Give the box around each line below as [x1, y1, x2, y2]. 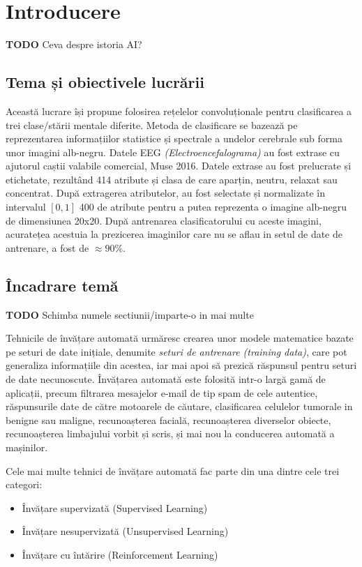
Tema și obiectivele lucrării [6, 71, 204, 93]
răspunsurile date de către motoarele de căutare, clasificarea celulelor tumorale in [6, 399, 353, 414]
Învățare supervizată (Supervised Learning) [22, 500, 208, 515]
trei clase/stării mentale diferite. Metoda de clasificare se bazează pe [6, 117, 298, 132]
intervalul [6, 199, 46, 214]
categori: [6, 477, 43, 492]
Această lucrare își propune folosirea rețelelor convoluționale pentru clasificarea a [6, 103, 352, 118]
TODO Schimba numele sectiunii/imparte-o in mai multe [6, 307, 254, 322]
